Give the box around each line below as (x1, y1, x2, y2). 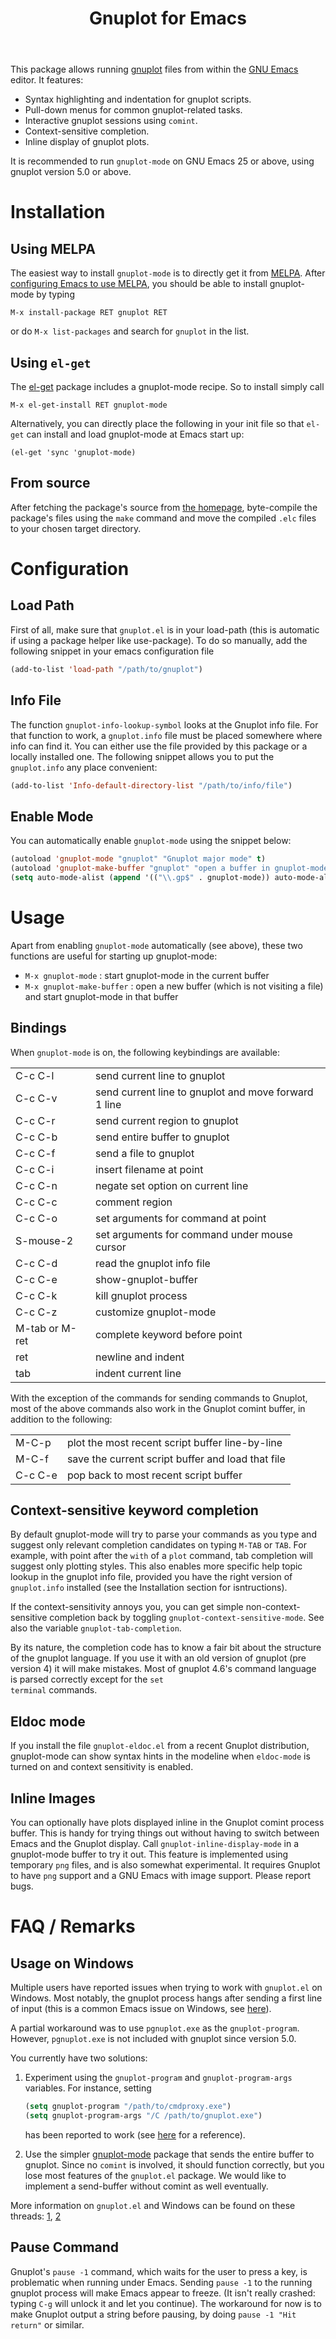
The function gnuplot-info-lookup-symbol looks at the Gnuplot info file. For (10, 718, 319, 731)
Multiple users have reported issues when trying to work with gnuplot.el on (10, 1982, 323, 1993)
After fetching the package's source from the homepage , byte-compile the (10, 501, 318, 513)
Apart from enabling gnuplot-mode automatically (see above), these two (10, 939, 303, 951)
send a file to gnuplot (95, 1146, 195, 1160)
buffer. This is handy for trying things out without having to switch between (10, 1827, 320, 1839)
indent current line (95, 1366, 182, 1380)
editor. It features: (10, 74, 84, 86)
